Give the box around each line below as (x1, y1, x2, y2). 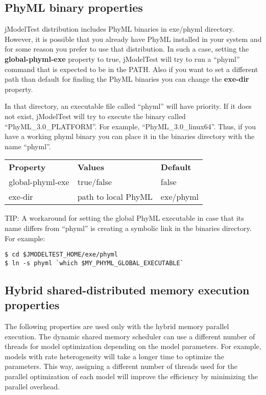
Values (77, 161, 105, 173)
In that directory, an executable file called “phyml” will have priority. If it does (5, 101, 252, 111)
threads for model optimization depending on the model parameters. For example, (5, 341, 261, 352)
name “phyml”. (5, 141, 51, 151)
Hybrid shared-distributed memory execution (5, 282, 250, 297)
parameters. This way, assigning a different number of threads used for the (5, 361, 238, 371)
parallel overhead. (5, 381, 60, 391)
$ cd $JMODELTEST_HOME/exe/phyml (5, 251, 118, 259)
